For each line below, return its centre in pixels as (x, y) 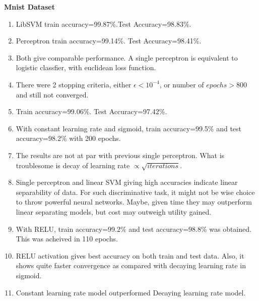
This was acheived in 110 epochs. (67, 239)
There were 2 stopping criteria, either (74, 84)
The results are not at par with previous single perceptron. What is (120, 155)
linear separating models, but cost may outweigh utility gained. (114, 212)
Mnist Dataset (29, 7)
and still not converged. (52, 94)
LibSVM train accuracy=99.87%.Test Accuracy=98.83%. (104, 23)
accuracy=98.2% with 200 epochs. (68, 138)
